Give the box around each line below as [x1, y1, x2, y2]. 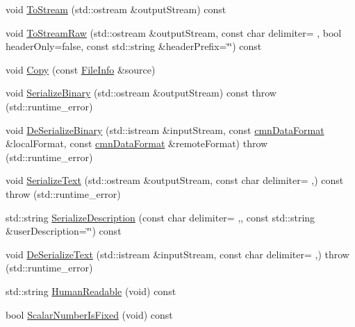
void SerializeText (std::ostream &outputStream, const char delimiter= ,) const [6, 173, 344, 187]
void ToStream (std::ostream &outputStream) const [6, 2, 226, 16]
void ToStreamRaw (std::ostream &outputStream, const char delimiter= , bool [6, 25, 342, 40]
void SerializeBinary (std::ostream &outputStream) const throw [6, 85, 276, 100]
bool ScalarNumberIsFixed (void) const [6, 307, 173, 321]
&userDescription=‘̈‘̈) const [6, 224, 122, 238]
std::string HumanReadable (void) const [6, 283, 176, 298]
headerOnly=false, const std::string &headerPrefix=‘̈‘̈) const [6, 39, 262, 53]
